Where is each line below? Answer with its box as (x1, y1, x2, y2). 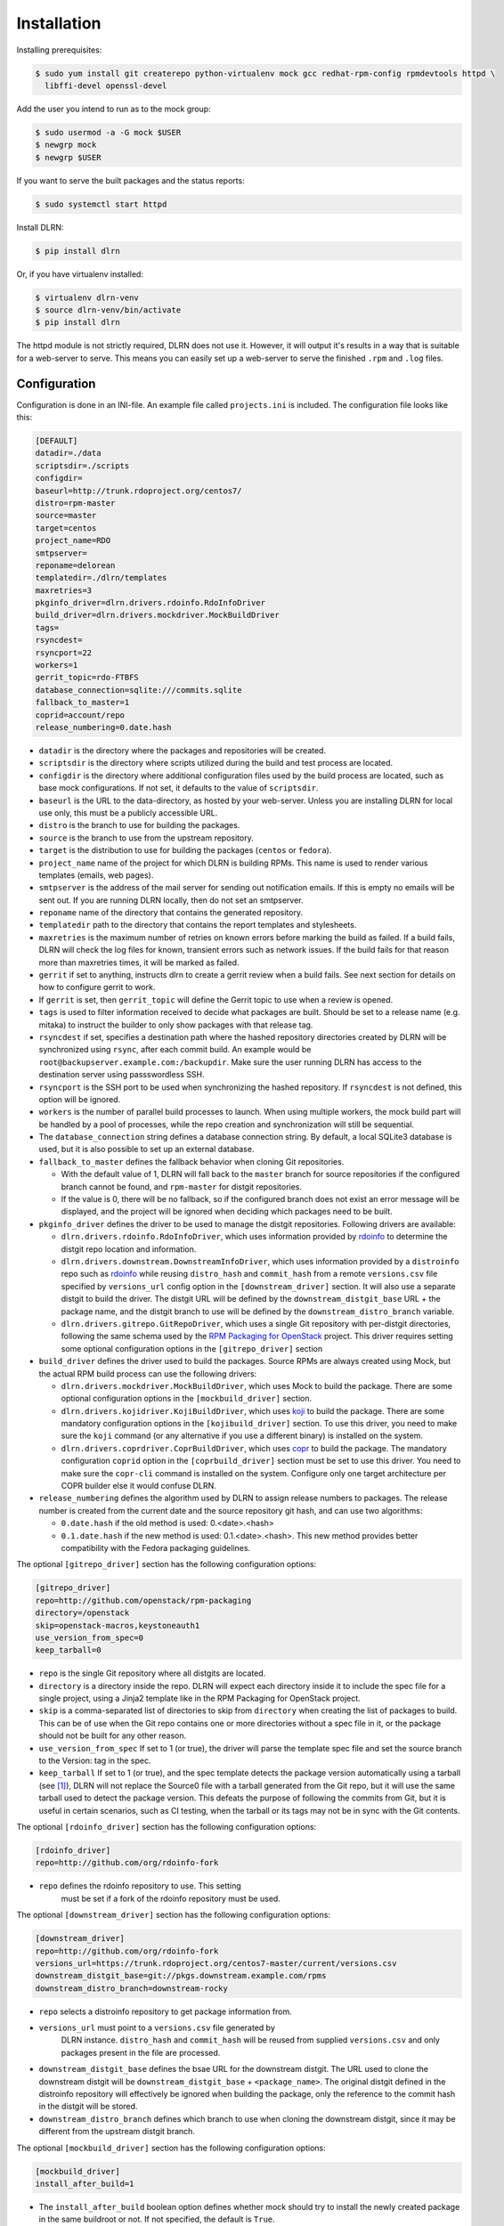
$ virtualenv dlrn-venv (35, 292, 140, 303)
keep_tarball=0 (35, 1645, 102, 1655)
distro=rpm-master (35, 498, 116, 508)
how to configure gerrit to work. (38, 982, 156, 993)
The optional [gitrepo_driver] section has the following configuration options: (16, 1559, 317, 1570)
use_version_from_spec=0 (35, 1632, 144, 1643)
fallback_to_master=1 (35, 697, 130, 708)
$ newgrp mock (35, 140, 97, 150)
